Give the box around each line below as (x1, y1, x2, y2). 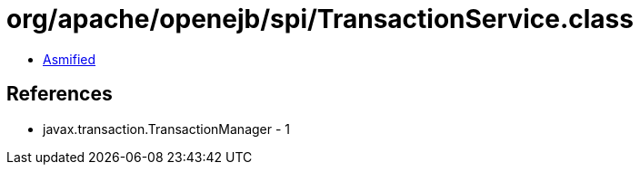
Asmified (43, 51, 96, 67)
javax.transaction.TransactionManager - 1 (43, 120, 291, 137)
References (6, 82, 113, 106)
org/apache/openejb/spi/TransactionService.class (6, 4, 634, 34)
